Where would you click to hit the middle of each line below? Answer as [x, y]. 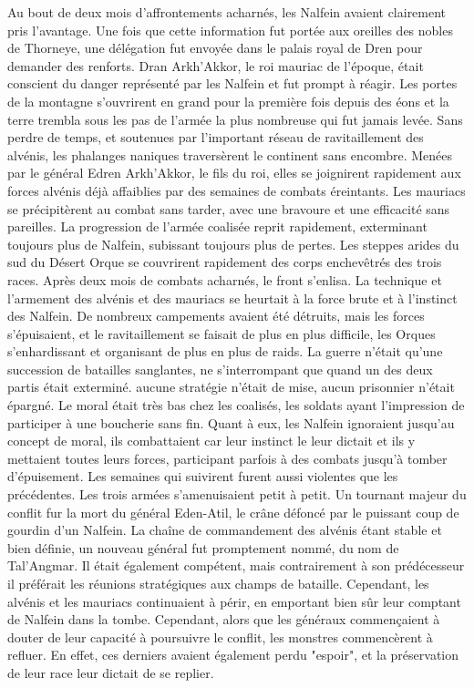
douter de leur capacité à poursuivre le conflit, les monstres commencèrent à [220, 637]
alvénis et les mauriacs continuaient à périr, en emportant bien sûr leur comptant [234, 601]
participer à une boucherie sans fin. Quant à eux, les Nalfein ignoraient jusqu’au [231, 422]
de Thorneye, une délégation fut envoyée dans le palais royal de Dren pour [215, 48]
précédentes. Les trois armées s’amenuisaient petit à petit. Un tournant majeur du [237, 494]
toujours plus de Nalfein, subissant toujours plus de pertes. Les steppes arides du [233, 244]
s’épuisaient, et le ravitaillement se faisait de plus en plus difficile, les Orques [222, 333]
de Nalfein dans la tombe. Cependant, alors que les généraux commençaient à [224, 619]
